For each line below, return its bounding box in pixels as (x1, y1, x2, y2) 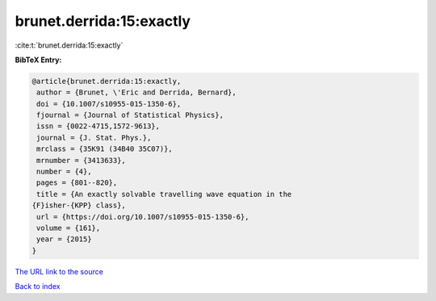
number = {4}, (36, 167, 92, 177)
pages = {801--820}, (36, 178, 118, 187)
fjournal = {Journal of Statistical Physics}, (36, 111, 224, 120)
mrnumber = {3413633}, (36, 156, 127, 165)
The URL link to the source (15, 266, 104, 276)
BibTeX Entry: (15, 55, 62, 65)
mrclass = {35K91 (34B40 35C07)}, (36, 144, 173, 153)
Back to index (15, 282, 61, 291)
